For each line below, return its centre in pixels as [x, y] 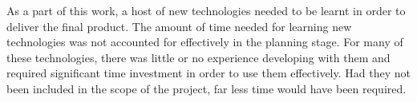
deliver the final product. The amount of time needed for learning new [179, 26]
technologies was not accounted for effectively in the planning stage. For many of [205, 42]
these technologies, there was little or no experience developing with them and [198, 57]
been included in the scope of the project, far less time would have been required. [206, 88]
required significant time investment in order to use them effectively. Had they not [208, 73]
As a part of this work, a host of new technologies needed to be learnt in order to [206, 10]
